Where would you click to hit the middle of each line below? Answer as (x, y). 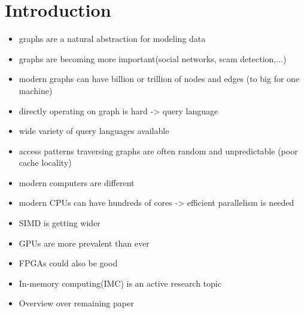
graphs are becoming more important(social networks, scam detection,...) (153, 58)
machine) (36, 90)
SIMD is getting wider (60, 223)
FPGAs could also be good (68, 263)
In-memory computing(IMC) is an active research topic (120, 283)
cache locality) (45, 162)
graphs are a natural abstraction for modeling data (112, 39)
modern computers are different (77, 182)
